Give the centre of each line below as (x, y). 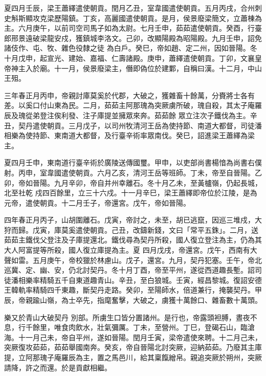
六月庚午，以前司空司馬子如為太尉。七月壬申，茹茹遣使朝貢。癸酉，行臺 (140, 28)
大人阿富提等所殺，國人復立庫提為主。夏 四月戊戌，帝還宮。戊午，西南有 (127, 250)
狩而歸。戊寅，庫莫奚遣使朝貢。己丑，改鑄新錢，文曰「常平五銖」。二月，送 (131, 229)
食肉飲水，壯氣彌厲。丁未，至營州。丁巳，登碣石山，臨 (154, 327)
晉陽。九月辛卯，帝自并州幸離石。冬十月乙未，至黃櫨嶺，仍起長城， (147, 182)
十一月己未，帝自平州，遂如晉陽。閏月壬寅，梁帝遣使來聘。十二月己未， (140, 337)
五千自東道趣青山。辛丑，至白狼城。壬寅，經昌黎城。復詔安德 (158, 280)
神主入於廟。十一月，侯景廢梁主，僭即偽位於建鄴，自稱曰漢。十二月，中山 (136, 68)
